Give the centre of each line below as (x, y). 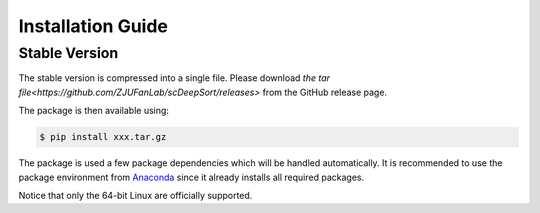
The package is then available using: (94, 111)
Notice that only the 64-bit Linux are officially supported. (135, 195)
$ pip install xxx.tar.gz (103, 137)
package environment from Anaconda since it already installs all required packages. (191, 177)
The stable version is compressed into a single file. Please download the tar (174, 78)
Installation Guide (93, 26)
